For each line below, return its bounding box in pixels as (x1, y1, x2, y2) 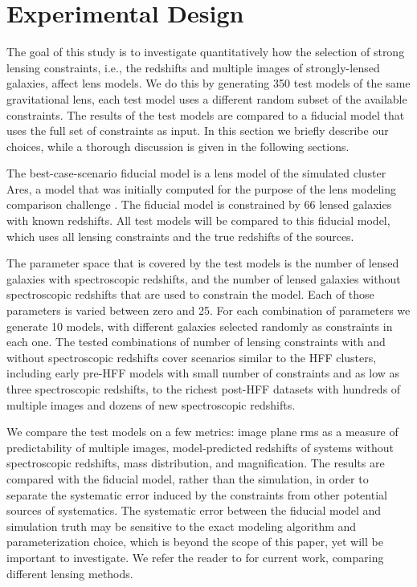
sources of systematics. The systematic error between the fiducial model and (6, 502, 382, 519)
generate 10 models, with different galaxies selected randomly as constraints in (6, 317, 393, 334)
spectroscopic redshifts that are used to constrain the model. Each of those (6, 286, 374, 303)
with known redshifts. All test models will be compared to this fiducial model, (6, 212, 390, 229)
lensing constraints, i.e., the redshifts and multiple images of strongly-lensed (6, 59, 380, 75)
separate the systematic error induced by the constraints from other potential (6, 486, 387, 503)
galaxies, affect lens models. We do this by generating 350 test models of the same (6, 75, 411, 92)
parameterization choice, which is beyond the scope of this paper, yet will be (6, 533, 383, 550)
